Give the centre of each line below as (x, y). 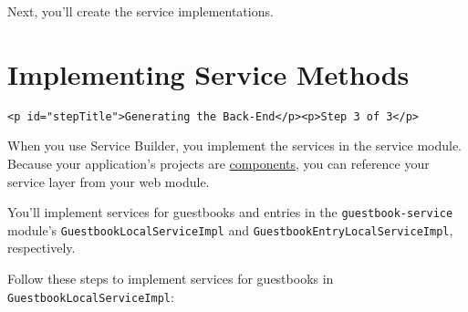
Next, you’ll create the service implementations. (140, 11)
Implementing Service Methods (208, 73)
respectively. (42, 248)
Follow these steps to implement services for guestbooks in (171, 279)
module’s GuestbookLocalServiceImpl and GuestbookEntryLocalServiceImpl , (230, 229)
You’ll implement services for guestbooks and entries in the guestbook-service (230, 212)
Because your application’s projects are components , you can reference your (218, 163)
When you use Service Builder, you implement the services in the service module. (235, 146)
